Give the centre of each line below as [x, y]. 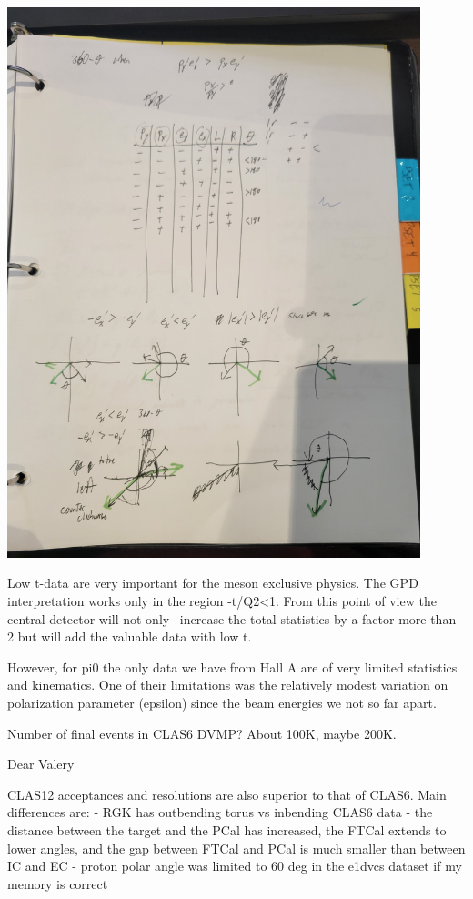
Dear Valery [41, 764]
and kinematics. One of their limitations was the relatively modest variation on [228, 685]
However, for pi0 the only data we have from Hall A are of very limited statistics [232, 667]
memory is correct [58, 883]
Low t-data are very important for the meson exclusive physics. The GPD [213, 583]
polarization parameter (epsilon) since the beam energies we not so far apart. [222, 702]
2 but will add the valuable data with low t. [130, 636]
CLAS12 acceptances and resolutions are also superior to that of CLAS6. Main [227, 794]
